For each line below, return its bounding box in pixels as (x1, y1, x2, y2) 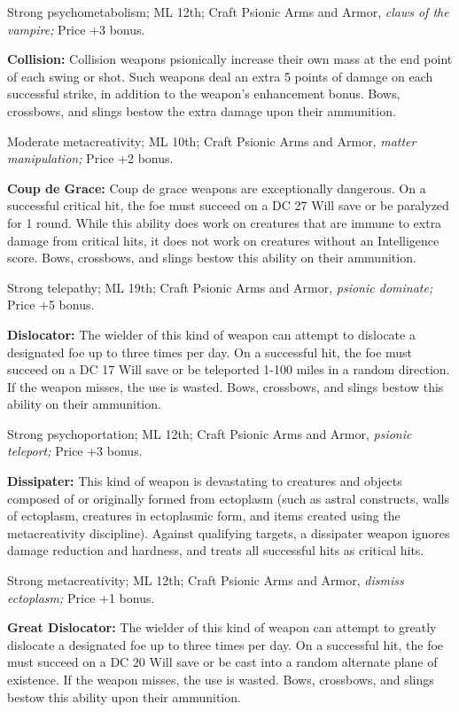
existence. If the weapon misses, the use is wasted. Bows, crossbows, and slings (7, 670, 434, 688)
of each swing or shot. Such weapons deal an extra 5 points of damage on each (7, 67, 433, 85)
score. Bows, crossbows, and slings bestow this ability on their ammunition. (7, 248, 416, 267)
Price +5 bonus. (7, 295, 95, 314)
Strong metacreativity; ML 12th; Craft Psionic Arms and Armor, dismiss (7, 571, 404, 590)
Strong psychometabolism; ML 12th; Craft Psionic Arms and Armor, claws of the (7, 3, 449, 20)
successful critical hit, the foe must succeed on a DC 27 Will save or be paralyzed (7, 196, 449, 215)
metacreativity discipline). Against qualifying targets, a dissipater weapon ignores (7, 523, 450, 542)
